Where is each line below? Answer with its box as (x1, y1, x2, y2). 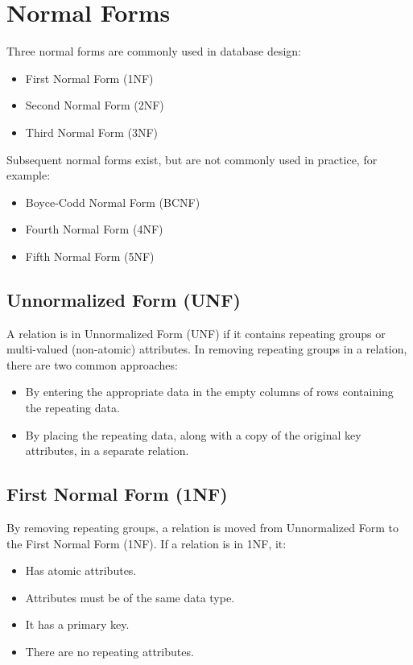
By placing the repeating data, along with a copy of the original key (25, 426, 361, 443)
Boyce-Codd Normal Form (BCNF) (25, 193, 200, 210)
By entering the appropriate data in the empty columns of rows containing (25, 383, 394, 400)
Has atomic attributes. (25, 562, 137, 579)
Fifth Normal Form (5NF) (25, 247, 155, 264)
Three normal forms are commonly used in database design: (6, 43, 302, 60)
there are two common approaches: (6, 356, 178, 373)
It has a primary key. (25, 616, 130, 633)
